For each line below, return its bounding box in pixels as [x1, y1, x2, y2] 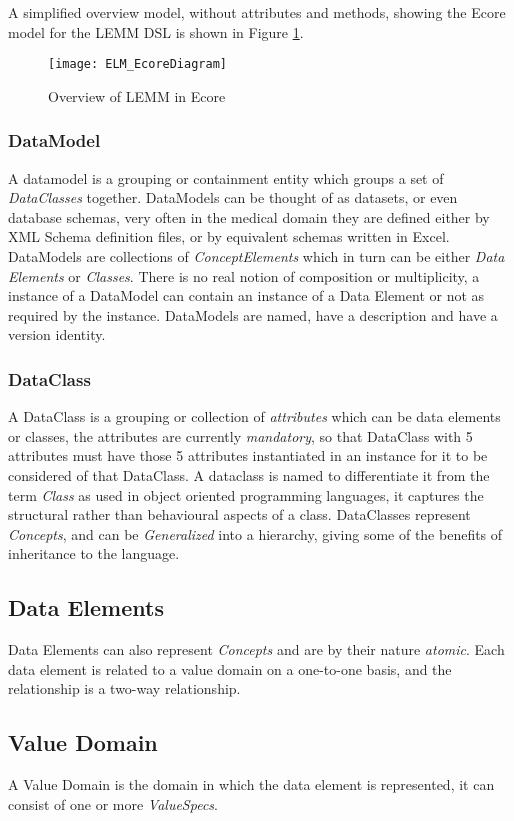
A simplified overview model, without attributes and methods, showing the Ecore [8, 2, 506, 22]
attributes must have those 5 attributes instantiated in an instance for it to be [8, 445, 488, 466]
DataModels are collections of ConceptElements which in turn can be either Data [8, 246, 505, 267]
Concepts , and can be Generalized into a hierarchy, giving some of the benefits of [8, 523, 503, 544]
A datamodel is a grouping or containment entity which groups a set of [8, 167, 444, 188]
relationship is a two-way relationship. [8, 678, 241, 699]
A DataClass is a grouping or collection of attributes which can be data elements [8, 406, 501, 427]
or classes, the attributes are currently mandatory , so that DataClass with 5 [8, 425, 473, 446]
